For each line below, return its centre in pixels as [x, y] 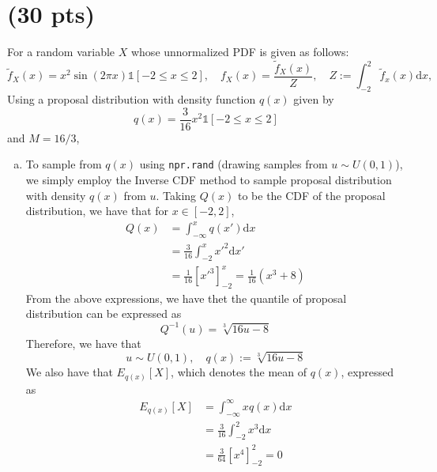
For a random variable [61, 52]
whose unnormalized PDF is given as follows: [240, 52]
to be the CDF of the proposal [311, 195]
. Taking [176, 195]
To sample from [64, 164]
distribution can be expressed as [104, 313]
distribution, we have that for [97, 211]
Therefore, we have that [83, 343]
